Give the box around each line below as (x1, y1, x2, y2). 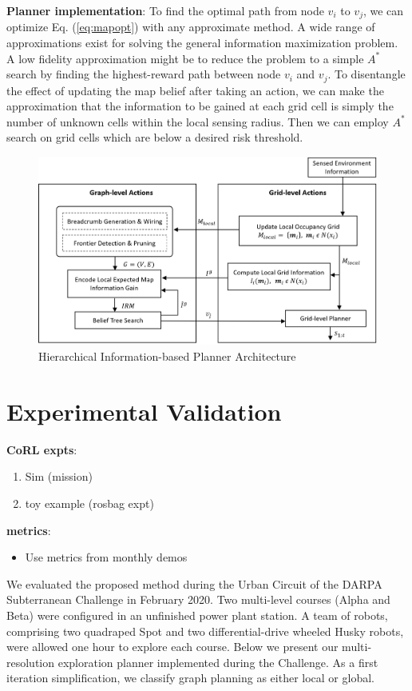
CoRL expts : (6, 441, 77, 457)
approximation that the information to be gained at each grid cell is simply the (6, 98, 394, 114)
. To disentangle (327, 66, 406, 82)
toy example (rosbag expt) (25, 494, 154, 511)
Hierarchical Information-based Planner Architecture (38, 348, 296, 365)
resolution (6, 653, 55, 670)
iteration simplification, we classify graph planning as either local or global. (6, 669, 374, 686)
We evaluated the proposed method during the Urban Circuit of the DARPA (6, 575, 382, 592)
